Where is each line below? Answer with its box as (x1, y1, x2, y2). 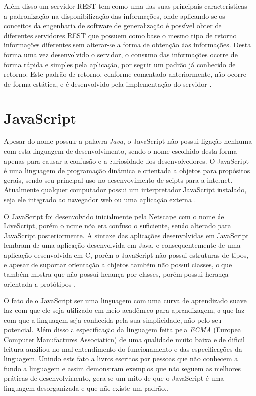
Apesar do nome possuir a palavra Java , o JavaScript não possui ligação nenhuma (4, 136, 252, 146)
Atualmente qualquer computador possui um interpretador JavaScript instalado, (4, 184, 247, 195)
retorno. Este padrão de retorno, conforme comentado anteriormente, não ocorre (4, 69, 247, 79)
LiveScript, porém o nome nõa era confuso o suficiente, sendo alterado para (4, 220, 231, 231)
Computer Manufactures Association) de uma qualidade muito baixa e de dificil (4, 334, 245, 344)
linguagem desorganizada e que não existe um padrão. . (4, 382, 169, 393)
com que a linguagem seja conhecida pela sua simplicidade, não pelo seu (4, 314, 222, 325)
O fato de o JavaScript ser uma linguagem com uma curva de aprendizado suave (4, 295, 247, 306)
